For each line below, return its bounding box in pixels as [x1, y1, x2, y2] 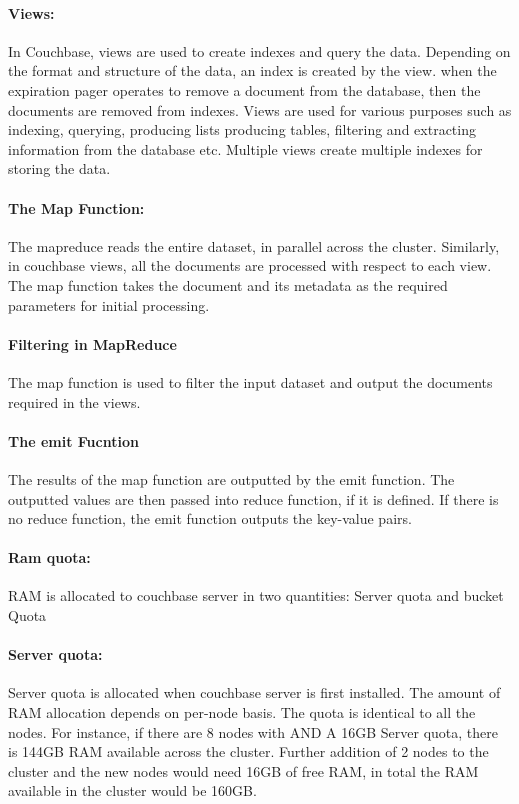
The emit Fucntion [8, 430, 139, 451]
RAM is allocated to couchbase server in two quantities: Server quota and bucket [8, 585, 504, 606]
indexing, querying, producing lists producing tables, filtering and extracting [8, 119, 476, 140]
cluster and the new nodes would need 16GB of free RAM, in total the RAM [8, 760, 479, 781]
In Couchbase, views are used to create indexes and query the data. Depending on [8, 40, 511, 61]
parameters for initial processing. [8, 294, 210, 315]
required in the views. [8, 391, 141, 412]
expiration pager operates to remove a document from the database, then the [8, 79, 481, 100]
